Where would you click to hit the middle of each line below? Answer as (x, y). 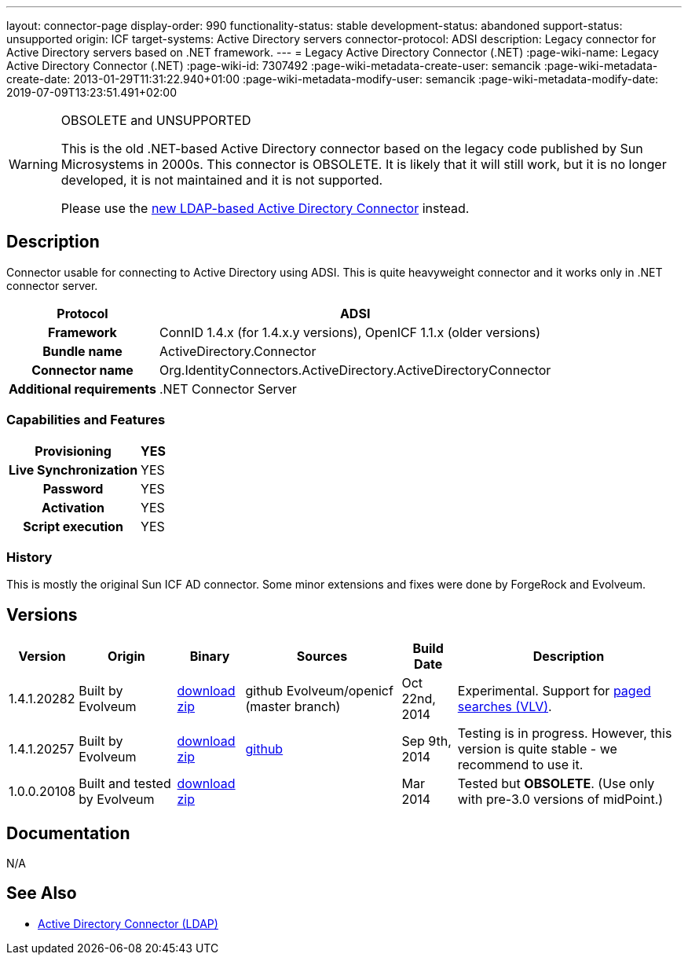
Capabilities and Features (86, 420)
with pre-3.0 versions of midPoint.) (560, 800)
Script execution (73, 526)
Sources (322, 657)
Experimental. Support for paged (554, 691)
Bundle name (82, 351)
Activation (73, 507)
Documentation (68, 833)
